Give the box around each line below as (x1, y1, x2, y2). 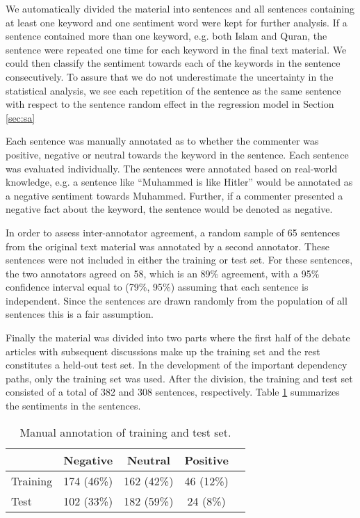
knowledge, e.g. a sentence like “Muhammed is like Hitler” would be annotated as (6, 175, 353, 189)
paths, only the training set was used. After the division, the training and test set (6, 371, 353, 385)
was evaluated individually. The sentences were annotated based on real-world (6, 161, 338, 175)
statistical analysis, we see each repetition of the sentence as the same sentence (6, 83, 341, 97)
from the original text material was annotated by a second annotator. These (6, 238, 329, 253)
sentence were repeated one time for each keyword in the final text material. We (6, 42, 347, 56)
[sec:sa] (6, 110, 35, 124)
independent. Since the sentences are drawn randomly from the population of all (6, 293, 347, 307)
